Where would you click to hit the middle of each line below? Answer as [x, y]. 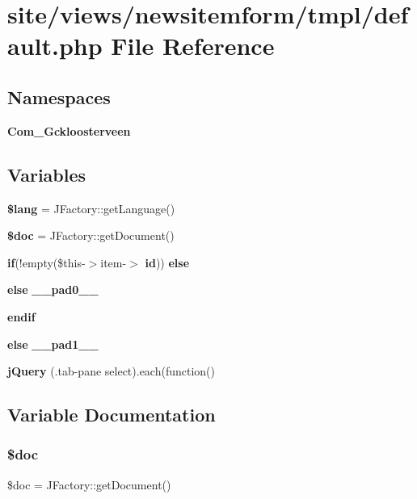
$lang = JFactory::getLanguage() [91, 208]
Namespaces [59, 96]
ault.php [55, 46]
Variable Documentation [112, 415]
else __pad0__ [53, 289]
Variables [47, 174]
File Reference [193, 46]
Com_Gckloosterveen [69, 130]
